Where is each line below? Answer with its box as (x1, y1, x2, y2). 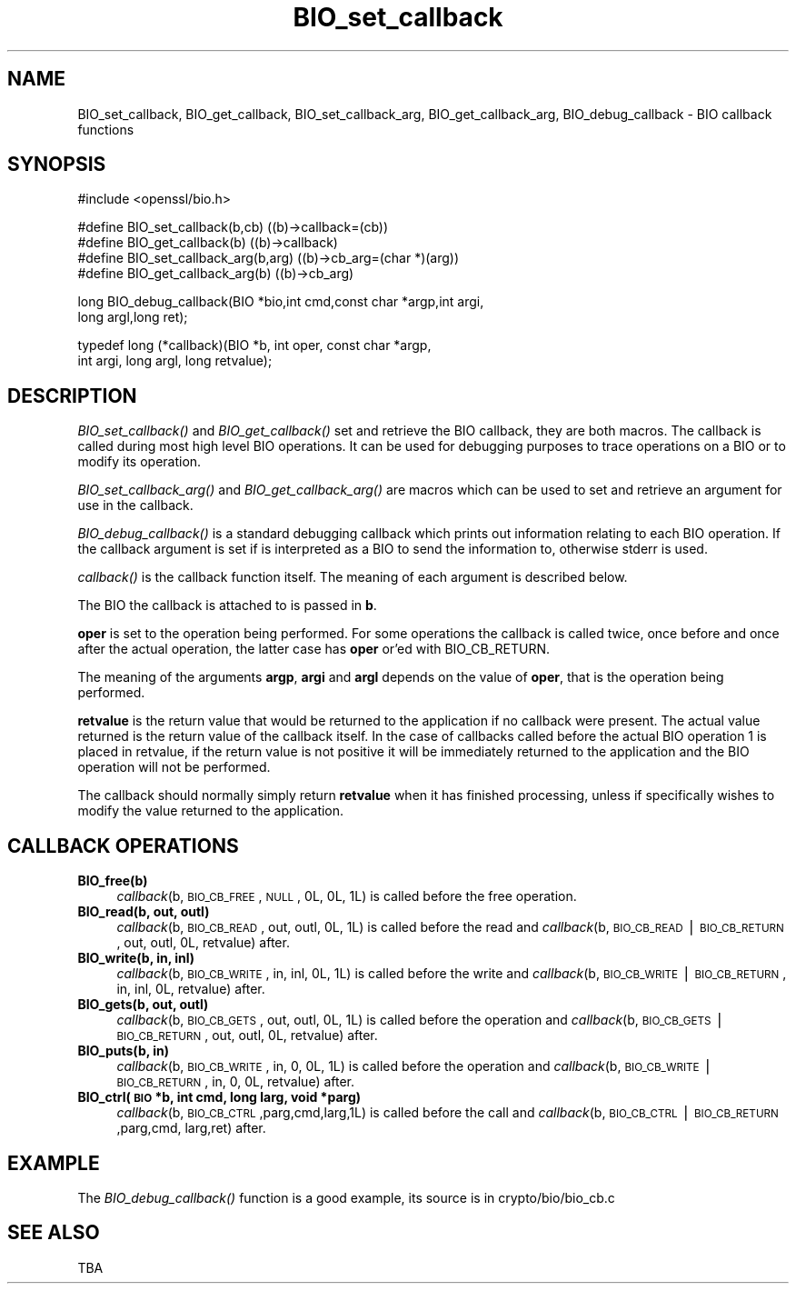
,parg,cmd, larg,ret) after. (116, 1120, 266, 1136)
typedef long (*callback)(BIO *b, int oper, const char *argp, (77, 337, 432, 354)
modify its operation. (77, 454, 202, 470)
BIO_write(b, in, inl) (77, 950, 195, 966)
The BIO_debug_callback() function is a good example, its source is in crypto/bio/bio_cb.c (77, 1189, 615, 1206)
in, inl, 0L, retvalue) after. (116, 981, 265, 997)
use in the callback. (77, 497, 194, 514)
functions (77, 121, 134, 137)
